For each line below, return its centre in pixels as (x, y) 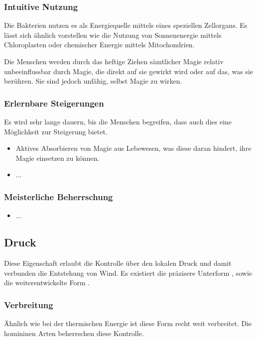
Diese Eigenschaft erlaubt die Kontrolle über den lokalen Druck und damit (118, 263)
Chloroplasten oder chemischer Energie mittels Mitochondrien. (99, 45)
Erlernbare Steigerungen (54, 103)
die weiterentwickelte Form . (47, 283)
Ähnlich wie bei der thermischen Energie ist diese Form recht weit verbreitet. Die (128, 323)
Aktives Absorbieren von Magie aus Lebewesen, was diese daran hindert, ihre (133, 148)
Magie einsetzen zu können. (58, 158)
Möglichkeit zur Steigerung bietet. (56, 131)
